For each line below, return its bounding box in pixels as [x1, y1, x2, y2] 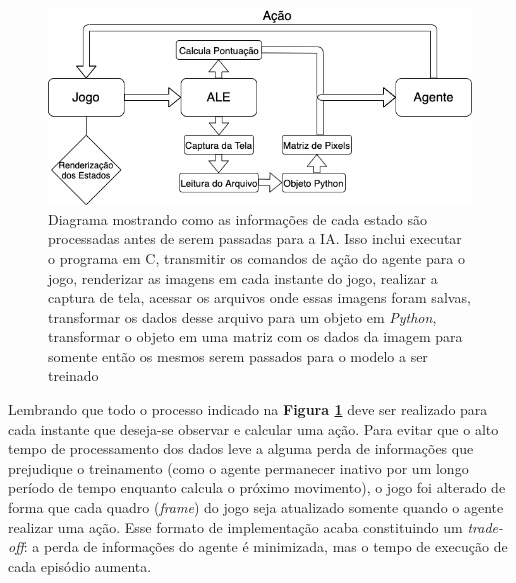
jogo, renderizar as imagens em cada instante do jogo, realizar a [48, 267, 438, 288]
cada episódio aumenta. [8, 555, 152, 576]
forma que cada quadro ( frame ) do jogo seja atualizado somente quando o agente [8, 497, 504, 518]
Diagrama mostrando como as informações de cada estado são [48, 208, 428, 229]
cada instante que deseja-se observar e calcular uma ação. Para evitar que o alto [8, 418, 499, 439]
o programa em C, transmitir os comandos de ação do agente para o [48, 247, 465, 268]
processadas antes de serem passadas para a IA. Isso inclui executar [48, 228, 462, 249]
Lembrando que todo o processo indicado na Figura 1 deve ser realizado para [8, 399, 488, 420]
